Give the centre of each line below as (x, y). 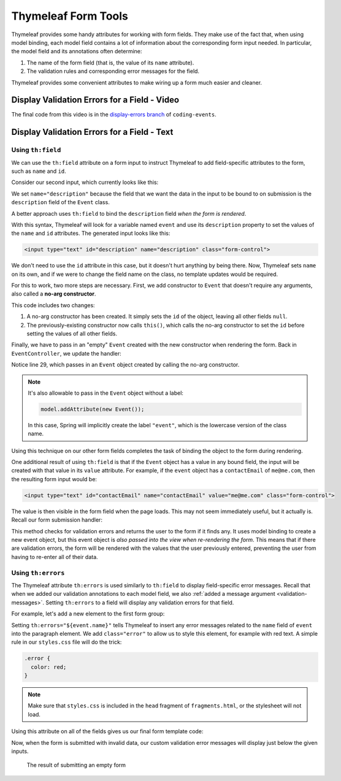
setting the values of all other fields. (72, 333)
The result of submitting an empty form (76, 765)
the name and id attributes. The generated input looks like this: (91, 234)
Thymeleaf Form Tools (70, 16)
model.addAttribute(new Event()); (93, 409)
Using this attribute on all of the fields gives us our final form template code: (107, 731)
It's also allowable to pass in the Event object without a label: (106, 393)
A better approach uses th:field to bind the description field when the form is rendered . (129, 213)
